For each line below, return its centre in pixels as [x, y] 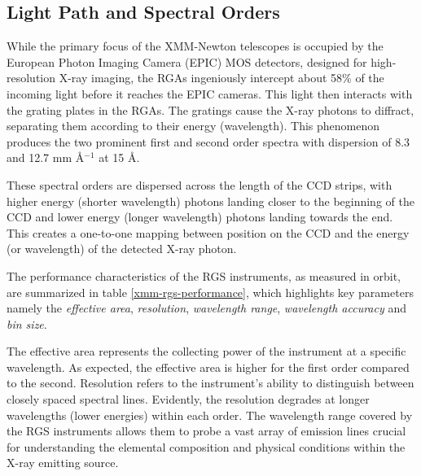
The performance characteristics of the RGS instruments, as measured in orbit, [204, 275]
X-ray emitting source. [63, 463]
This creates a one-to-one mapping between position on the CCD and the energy [208, 232]
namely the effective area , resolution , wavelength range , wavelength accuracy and [206, 308]
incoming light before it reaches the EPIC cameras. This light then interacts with [210, 93]
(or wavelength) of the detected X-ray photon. [122, 249]
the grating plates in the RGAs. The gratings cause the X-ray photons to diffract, [210, 109]
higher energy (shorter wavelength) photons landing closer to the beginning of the [210, 201]
